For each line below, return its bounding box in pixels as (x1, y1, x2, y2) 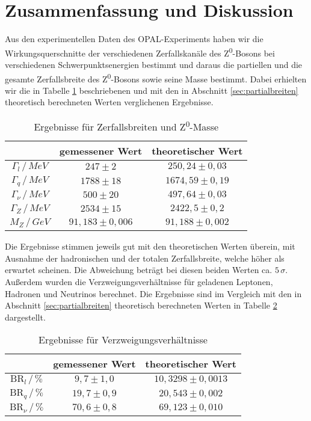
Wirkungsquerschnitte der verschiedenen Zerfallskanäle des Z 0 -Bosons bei (5, 45, 275, 59)
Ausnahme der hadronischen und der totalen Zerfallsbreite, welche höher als (5, 251, 285, 264)
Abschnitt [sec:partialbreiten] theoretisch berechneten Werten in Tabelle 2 (5, 299, 277, 312)
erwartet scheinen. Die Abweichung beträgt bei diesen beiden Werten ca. (5, 263, 273, 276)
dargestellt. (5, 310, 46, 323)
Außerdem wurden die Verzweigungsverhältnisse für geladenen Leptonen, (5, 275, 273, 288)
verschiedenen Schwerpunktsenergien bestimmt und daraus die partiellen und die (5, 58, 303, 70)
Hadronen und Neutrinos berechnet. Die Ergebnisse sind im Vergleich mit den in (5, 287, 302, 300)
